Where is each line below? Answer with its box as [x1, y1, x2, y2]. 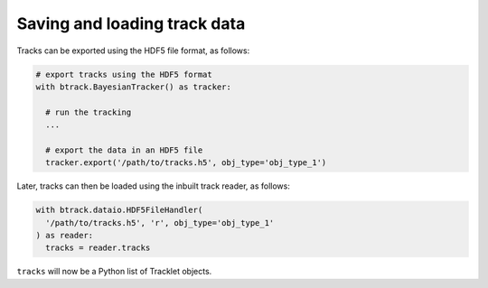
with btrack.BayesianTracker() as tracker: [35, 81, 232, 92]
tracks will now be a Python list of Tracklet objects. [16, 266, 212, 277]
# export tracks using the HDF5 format [35, 69, 212, 79]
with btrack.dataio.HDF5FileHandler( [35, 205, 203, 216]
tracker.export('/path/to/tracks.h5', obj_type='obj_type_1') [45, 158, 327, 168]
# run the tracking [45, 107, 132, 117]
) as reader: [35, 230, 94, 241]
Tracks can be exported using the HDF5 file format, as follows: [16, 45, 250, 56]
